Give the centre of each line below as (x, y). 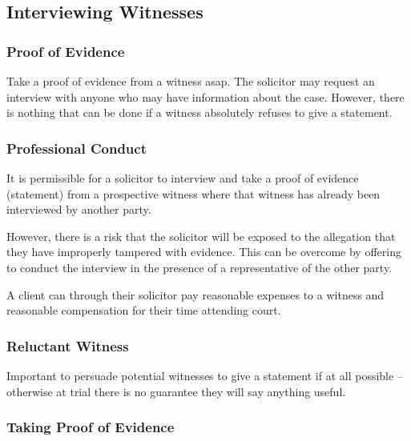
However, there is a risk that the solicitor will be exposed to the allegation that (201, 236)
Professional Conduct (77, 148)
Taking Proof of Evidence (91, 427)
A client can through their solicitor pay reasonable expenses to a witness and (195, 294)
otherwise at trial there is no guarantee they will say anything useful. (176, 391)
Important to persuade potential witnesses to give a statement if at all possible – (205, 375)
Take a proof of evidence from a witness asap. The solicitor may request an (191, 81)
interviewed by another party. (79, 209)
